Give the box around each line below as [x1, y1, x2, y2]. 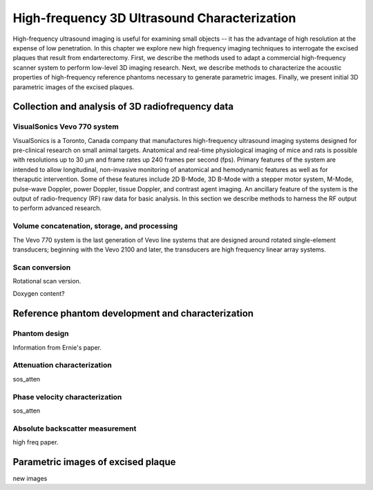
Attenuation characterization [12, 360, 112, 370]
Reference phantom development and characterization [12, 308, 254, 319]
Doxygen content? [12, 290, 65, 298]
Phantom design [12, 329, 69, 339]
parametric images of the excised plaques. [12, 83, 135, 91]
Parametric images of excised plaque [12, 456, 176, 468]
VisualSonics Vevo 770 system [12, 122, 119, 131]
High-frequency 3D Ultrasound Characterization [12, 10, 296, 26]
